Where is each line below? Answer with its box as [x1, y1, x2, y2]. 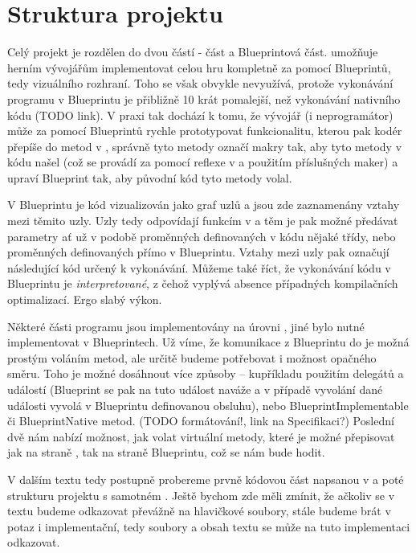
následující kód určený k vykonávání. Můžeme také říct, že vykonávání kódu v [7, 259, 391, 276]
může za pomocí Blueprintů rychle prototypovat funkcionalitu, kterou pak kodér [7, 122, 402, 139]
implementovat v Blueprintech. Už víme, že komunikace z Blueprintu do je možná [7, 334, 410, 350]
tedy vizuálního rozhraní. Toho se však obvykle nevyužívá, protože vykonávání [7, 75, 394, 92]
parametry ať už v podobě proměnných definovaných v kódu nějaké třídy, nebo [7, 227, 396, 244]
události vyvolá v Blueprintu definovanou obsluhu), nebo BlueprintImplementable [7, 396, 409, 413]
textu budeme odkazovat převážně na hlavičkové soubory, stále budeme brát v [7, 502, 391, 519]
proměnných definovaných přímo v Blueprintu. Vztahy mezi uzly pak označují [7, 244, 389, 260]
